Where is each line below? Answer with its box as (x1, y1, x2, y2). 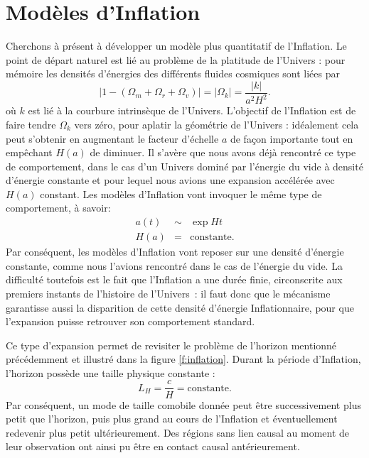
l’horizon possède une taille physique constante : (6, 365, 215, 380)
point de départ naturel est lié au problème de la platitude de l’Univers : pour (6, 52, 346, 67)
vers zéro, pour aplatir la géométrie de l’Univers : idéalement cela (74, 116, 359, 131)
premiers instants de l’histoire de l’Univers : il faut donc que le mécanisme (6, 285, 331, 300)
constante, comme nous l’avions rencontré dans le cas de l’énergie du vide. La (6, 258, 343, 273)
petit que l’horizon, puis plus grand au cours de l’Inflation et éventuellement (6, 411, 338, 426)
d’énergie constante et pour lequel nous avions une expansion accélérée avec (6, 173, 335, 187)
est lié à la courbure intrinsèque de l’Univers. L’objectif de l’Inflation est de (28, 103, 356, 118)
